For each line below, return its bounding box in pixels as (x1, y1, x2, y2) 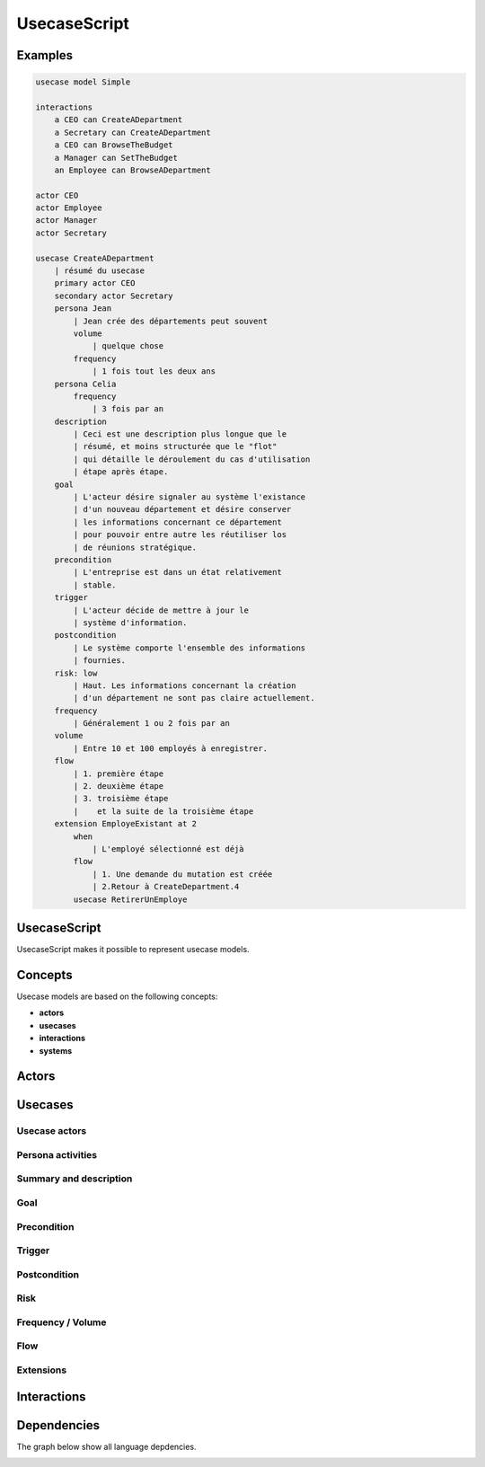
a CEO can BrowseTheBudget (54, 140, 174, 150)
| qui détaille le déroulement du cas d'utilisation (73, 454, 311, 464)
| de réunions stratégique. (73, 542, 198, 552)
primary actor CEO (54, 278, 136, 288)
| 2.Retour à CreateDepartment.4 (92, 881, 240, 892)
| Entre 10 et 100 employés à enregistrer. (73, 743, 269, 754)
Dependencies (16, 1418, 101, 1433)
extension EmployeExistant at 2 (54, 818, 198, 829)
